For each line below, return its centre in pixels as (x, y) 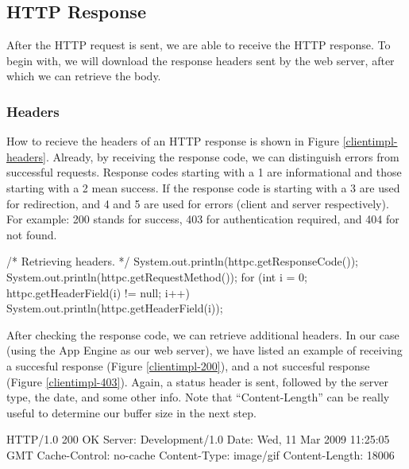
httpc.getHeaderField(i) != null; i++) (98, 292)
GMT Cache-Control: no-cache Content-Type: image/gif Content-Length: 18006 (201, 454)
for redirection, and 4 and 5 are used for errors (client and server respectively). (198, 203)
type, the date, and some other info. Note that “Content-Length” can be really (198, 397)
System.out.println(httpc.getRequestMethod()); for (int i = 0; (157, 276)
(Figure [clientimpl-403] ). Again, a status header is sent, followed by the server (198, 381)
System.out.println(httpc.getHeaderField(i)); (115, 308)
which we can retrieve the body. (84, 76)
